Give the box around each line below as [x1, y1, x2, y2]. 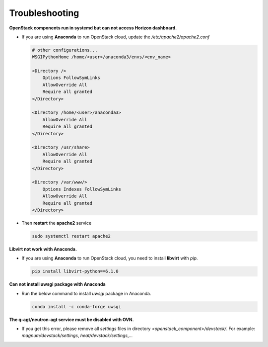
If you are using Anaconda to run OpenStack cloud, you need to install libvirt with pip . [21, 255, 198, 261]
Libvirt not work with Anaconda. [9, 246, 77, 252]
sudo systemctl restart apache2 [32, 233, 111, 239]
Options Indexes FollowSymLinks [42, 186, 122, 192]
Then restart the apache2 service [21, 220, 92, 226]
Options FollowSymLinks [42, 75, 100, 81]
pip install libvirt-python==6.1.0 [32, 268, 119, 274]
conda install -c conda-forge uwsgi [32, 304, 122, 309]
